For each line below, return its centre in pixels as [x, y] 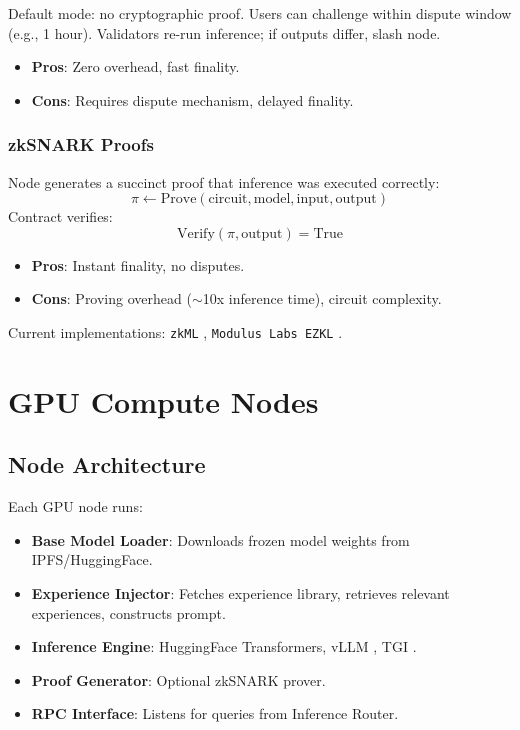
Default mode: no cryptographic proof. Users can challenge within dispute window [260, 13]
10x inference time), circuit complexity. [322, 298]
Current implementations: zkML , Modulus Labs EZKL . [175, 331]
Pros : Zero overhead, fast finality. [135, 66]
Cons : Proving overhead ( [111, 298]
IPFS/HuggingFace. [92, 559]
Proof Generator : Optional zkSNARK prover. [178, 679]
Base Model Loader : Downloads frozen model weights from [220, 539]
